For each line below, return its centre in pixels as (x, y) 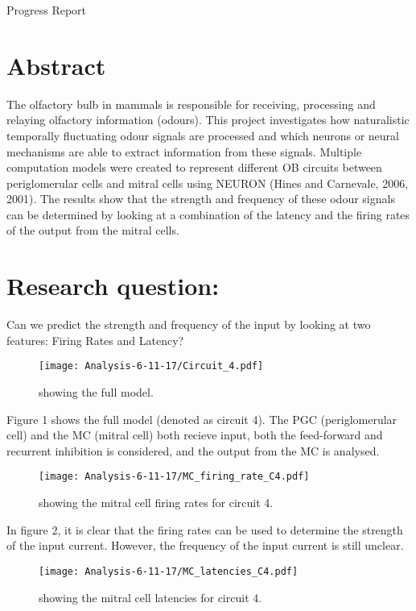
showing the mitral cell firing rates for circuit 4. (156, 503)
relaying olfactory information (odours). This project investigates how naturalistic (208, 120)
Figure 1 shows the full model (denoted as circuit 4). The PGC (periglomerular (202, 419)
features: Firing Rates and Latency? (95, 340)
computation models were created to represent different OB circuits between (194, 167)
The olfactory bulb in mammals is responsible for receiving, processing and (191, 104)
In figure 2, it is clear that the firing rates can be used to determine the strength (205, 529)
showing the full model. (96, 392)
